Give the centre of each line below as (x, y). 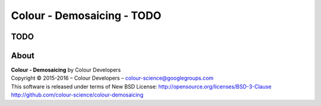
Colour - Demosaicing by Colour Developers (66, 70)
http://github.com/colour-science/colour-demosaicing (77, 95)
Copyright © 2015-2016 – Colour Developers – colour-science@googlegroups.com (112, 78)
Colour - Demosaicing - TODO (86, 15)
